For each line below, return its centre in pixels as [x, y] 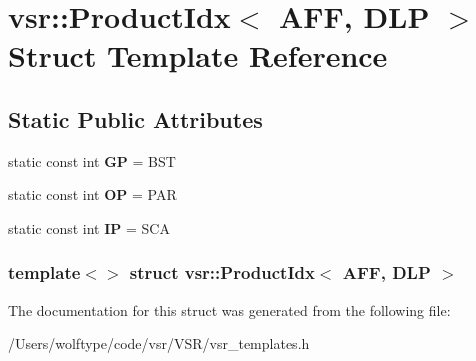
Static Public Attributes [135, 118]
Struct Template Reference [198, 55]
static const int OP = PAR [92, 194]
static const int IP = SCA [89, 227]
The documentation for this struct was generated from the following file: [229, 309]
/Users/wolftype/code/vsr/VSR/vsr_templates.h [159, 343]
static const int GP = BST [92, 160]
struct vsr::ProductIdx [222, 272]
